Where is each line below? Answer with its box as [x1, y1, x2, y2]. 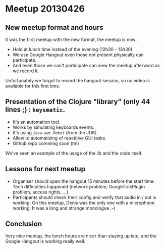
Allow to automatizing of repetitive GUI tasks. [12, 135, 107, 141]
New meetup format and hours [5, 23, 103, 32]
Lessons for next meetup [5, 165, 86, 173]
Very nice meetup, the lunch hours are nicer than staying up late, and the [5, 233, 157, 239]
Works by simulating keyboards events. [12, 124, 95, 130]
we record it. [12, 68, 39, 74]
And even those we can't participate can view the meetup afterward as [12, 63, 160, 68]
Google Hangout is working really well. [5, 238, 86, 244]
